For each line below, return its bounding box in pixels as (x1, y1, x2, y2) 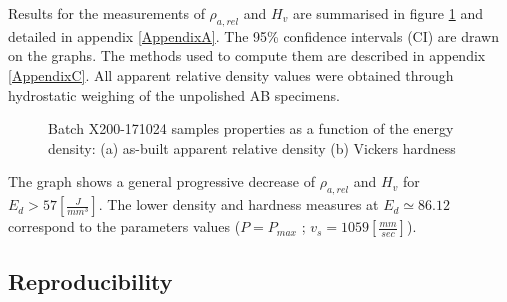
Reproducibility (8, 265, 173, 296)
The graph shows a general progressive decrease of (8, 171, 315, 192)
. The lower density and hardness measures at (98, 194, 379, 215)
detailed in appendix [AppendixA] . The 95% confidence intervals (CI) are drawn (8, 25, 500, 46)
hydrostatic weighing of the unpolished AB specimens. (8, 84, 340, 105)
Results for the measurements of (8, 3, 205, 23)
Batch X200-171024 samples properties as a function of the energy (48, 118, 454, 139)
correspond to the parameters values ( (8, 216, 241, 237)
